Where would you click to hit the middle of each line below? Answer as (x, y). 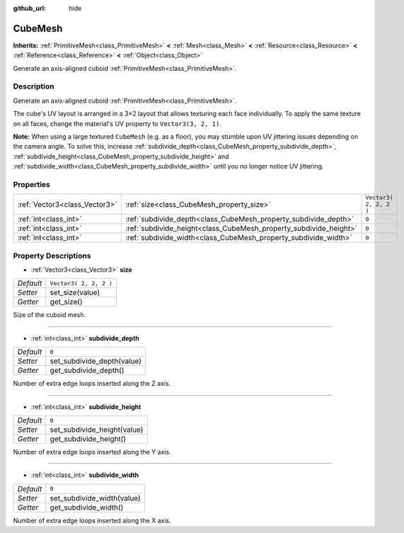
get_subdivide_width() (87, 508)
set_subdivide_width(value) (95, 498)
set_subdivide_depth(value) (96, 361)
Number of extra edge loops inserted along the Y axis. (92, 452)
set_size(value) (75, 292)
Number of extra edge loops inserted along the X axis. (92, 520)
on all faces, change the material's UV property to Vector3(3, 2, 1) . (117, 123)
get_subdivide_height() (88, 439)
